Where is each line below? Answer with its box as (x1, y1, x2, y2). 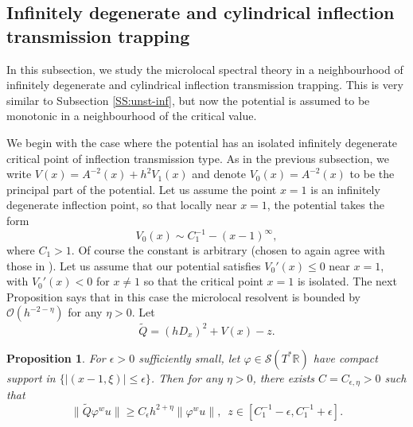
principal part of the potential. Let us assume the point (6, 181, 277, 197)
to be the (349, 165, 395, 182)
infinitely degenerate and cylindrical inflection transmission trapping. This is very (6, 76, 403, 93)
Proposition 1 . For (6, 349, 106, 366)
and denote (192, 165, 246, 182)
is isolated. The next (297, 273, 397, 289)
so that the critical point (143, 273, 263, 289)
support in (6, 369, 56, 386)
